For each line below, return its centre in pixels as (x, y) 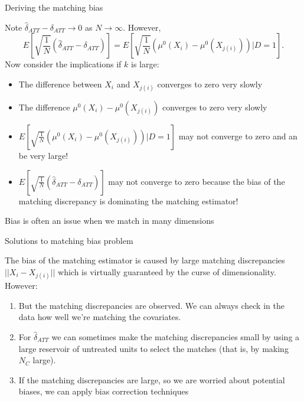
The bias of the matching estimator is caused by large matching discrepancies (145, 260)
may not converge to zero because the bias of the (197, 181)
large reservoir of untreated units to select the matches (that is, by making (153, 348)
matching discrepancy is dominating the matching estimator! (128, 200)
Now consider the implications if (63, 64)
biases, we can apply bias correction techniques (104, 391)
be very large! (43, 155)
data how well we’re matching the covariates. (100, 317)
